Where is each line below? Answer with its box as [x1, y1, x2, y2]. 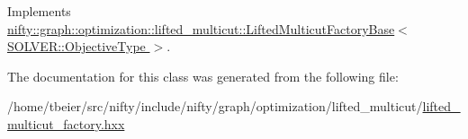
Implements [7, 2, 71, 20]
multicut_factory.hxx [7, 114, 125, 133]
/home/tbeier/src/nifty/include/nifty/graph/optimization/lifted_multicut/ [7, 97, 423, 116]
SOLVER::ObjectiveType [7, 37, 146, 56]
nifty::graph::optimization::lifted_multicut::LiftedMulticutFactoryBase [7, 19, 395, 38]
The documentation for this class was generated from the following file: [7, 66, 399, 85]
